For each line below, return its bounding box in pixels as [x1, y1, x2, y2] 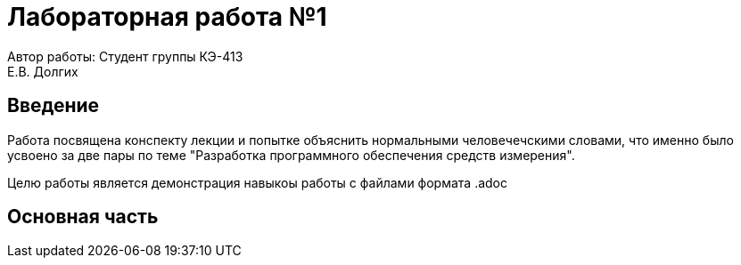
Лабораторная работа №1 [7, 2, 327, 32]
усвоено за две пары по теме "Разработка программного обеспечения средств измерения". [7, 147, 575, 163]
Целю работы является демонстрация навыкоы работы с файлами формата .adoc [7, 174, 508, 190]
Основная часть [7, 205, 159, 229]
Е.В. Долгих [7, 63, 78, 79]
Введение [7, 94, 100, 117]
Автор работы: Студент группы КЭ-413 [7, 48, 243, 64]
